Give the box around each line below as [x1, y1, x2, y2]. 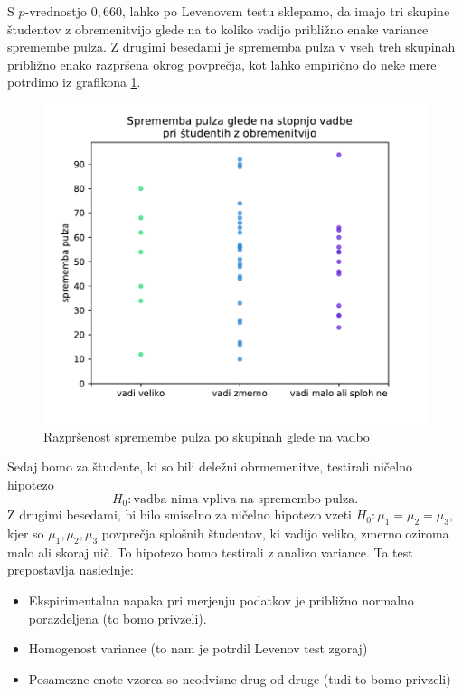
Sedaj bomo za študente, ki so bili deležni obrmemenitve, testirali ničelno [7, 457, 412, 476]
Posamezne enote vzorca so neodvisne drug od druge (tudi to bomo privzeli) [28, 669, 451, 688]
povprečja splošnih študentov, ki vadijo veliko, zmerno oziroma [101, 523, 449, 542]
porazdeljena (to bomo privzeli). [28, 608, 207, 627]
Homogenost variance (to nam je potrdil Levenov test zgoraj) [28, 639, 368, 658]
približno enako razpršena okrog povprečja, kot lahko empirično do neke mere [7, 54, 437, 73]
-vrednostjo [24, 2, 88, 20]
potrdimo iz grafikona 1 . [7, 72, 141, 91]
